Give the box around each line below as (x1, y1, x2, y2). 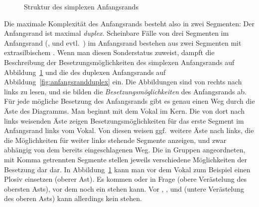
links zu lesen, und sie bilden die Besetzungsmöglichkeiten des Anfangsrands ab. (4, 86, 247, 96)
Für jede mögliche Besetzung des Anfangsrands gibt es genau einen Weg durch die (4, 96, 255, 106)
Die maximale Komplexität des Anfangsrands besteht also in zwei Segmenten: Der (4, 18, 255, 28)
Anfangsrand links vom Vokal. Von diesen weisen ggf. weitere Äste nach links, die (4, 125, 254, 136)
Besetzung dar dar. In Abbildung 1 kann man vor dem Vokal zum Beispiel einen (4, 164, 251, 174)
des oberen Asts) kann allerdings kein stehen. (4, 193, 142, 204)
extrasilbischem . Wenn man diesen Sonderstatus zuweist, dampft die (4, 47, 215, 58)
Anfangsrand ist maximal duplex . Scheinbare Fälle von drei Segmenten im (4, 28, 229, 38)
